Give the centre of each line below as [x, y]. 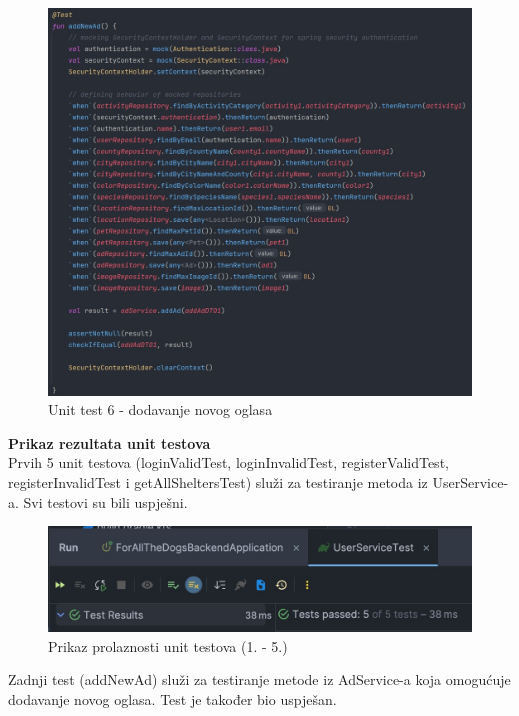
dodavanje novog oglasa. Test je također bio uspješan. [172, 698]
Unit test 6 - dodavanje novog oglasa [160, 409]
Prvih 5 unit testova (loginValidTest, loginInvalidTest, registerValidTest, [228, 462]
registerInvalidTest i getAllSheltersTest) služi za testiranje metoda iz [218, 481]
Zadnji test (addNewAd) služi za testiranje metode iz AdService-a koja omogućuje [259, 679]
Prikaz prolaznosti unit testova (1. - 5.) [168, 645]
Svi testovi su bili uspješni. [105, 501]
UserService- [470, 481]
